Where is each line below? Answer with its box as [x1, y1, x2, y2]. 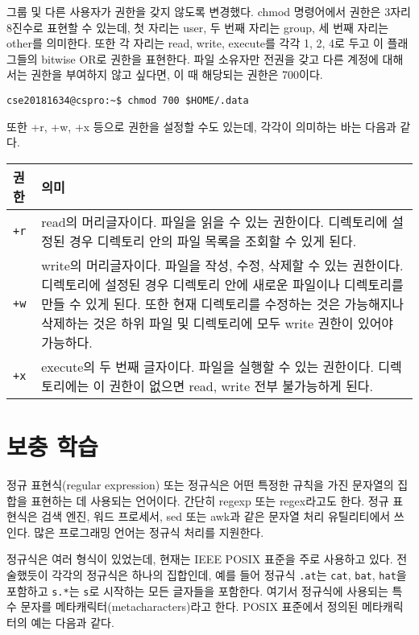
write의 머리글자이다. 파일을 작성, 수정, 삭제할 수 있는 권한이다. [41, 255, 404, 274]
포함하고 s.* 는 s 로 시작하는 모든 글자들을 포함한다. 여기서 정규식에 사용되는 [6, 582, 388, 599]
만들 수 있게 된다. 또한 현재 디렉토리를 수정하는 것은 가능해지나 [41, 294, 404, 313]
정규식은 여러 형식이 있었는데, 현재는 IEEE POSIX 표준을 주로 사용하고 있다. [6, 550, 393, 567]
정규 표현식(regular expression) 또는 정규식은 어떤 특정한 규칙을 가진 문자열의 [6, 476, 394, 493]
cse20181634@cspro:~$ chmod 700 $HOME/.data [6, 94, 249, 106]
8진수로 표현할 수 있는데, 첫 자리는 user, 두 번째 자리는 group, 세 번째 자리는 [6, 19, 389, 35]
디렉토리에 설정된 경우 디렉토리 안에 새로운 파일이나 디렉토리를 [41, 274, 404, 294]
